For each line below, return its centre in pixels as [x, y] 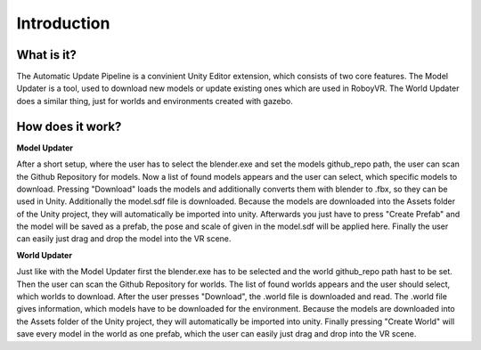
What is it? [47, 55]
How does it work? [69, 126]
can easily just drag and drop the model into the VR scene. [124, 239]
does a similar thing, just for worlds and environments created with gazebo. [155, 101]
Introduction [63, 23]
